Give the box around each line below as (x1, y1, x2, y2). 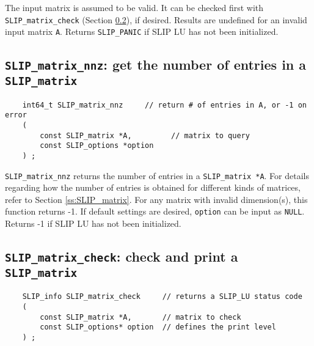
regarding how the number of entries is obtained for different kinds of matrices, (5, 181, 301, 194)
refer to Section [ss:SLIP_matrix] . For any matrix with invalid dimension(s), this (5, 193, 308, 205)
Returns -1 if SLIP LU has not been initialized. (5, 217, 181, 230)
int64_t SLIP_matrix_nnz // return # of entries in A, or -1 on (22, 100, 307, 109)
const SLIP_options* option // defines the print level (40, 323, 276, 332)
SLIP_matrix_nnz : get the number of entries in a (5, 55, 307, 74)
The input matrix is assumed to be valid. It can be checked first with (5, 1, 264, 13)
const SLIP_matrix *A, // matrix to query (40, 131, 250, 140)
